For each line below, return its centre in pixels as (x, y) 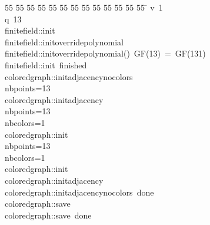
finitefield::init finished (46, 64)
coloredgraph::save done (48, 215)
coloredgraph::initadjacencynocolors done (79, 192)
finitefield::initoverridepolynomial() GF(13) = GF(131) (105, 53)
